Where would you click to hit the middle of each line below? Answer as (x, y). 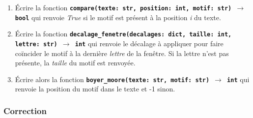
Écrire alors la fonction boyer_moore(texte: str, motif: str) (112, 79)
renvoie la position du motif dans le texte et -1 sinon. (95, 89)
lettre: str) (36, 44)
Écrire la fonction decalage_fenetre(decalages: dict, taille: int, (123, 34)
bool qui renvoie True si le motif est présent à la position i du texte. (118, 17)
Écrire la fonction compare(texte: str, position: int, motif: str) (123, 7)
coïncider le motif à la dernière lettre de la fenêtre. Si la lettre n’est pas (122, 53)
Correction (25, 110)
